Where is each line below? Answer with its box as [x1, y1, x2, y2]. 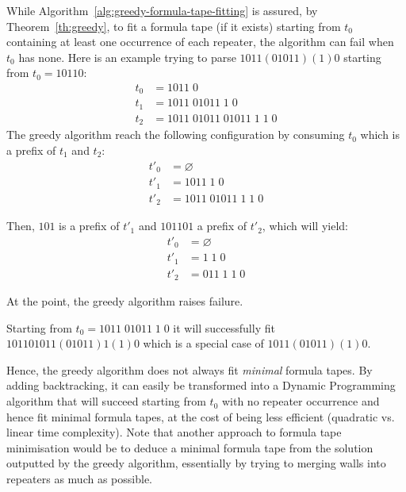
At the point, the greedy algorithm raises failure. [6, 293, 243, 309]
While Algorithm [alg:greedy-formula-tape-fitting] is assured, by [6, 2, 318, 18]
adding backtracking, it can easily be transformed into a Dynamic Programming [6, 377, 396, 394]
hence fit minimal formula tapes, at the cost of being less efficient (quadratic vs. [6, 408, 395, 425]
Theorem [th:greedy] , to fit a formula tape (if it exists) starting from [6, 17, 341, 34]
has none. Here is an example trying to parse [18, 48, 236, 65]
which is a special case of [143, 335, 264, 352]
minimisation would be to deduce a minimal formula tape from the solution [6, 439, 373, 455]
